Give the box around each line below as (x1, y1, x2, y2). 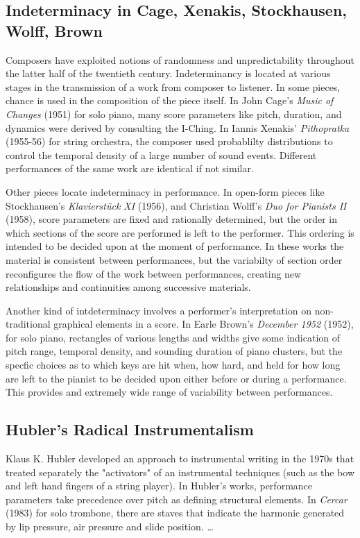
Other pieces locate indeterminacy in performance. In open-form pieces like (6, 184, 325, 199)
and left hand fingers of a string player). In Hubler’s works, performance (6, 478, 313, 493)
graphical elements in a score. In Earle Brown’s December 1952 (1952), (53, 317, 354, 331)
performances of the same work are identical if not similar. (6, 161, 254, 176)
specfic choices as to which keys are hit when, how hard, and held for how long (6, 358, 341, 372)
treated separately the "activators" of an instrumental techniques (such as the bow (6, 464, 355, 479)
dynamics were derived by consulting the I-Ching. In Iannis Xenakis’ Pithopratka (6, 120, 350, 135)
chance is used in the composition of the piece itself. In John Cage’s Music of (6, 93, 334, 108)
